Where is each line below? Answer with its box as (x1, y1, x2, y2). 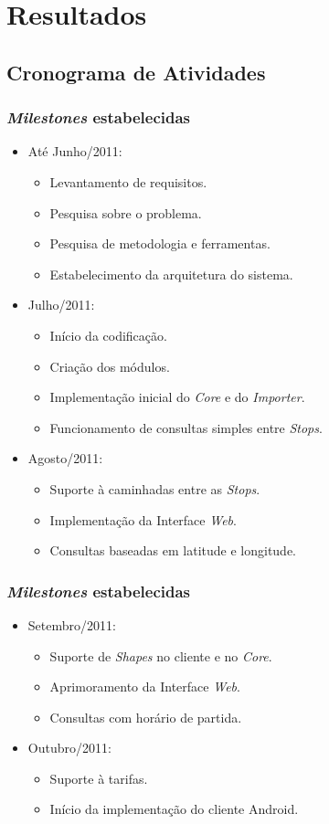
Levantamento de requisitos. (49, 172, 207, 191)
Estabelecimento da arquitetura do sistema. (49, 264, 293, 283)
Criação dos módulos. (49, 356, 170, 375)
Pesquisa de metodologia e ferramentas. (49, 234, 271, 253)
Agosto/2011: (27, 449, 103, 468)
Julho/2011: (27, 295, 95, 314)
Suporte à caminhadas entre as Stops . (49, 479, 260, 498)
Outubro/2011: (27, 738, 111, 757)
